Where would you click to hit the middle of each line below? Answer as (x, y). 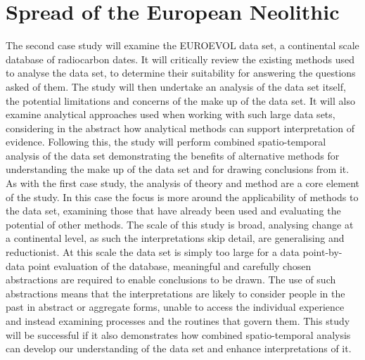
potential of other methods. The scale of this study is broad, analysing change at (180, 224)
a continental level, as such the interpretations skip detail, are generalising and (175, 238)
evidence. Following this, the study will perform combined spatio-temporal (166, 142)
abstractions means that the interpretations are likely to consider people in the (175, 293)
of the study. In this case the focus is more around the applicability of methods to (182, 197)
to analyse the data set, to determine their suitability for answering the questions (181, 73)
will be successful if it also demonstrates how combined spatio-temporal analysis (178, 334)
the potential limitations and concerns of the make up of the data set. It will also (180, 100)
